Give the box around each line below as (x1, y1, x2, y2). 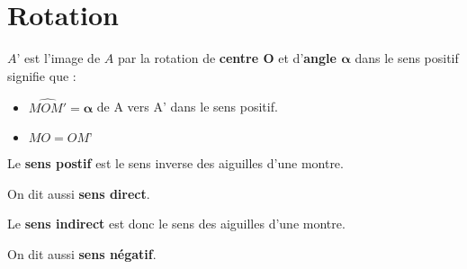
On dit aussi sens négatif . (7, 244, 157, 263)
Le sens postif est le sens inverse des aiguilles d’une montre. (7, 154, 344, 173)
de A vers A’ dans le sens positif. (96, 97, 278, 116)
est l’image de (24, 49, 101, 67)
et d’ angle (278, 49, 337, 67)
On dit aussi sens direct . (7, 184, 150, 202)
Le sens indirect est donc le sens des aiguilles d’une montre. (7, 214, 346, 233)
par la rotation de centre (117, 49, 259, 67)
